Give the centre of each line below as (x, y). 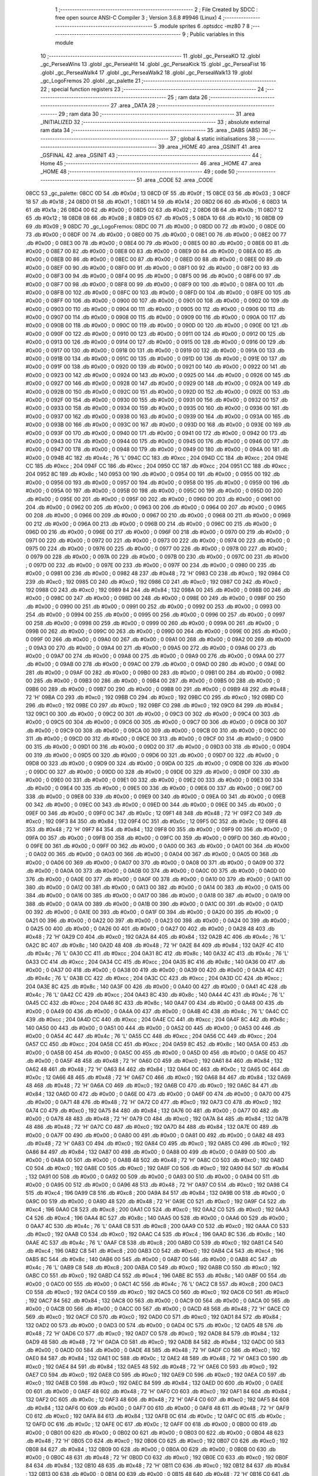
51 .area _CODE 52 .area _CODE (175, 179)
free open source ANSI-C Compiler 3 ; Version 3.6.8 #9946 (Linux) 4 (138, 18)
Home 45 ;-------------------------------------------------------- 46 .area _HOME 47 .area (151, 164)
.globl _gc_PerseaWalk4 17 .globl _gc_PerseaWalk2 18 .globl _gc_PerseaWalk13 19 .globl (146, 72)
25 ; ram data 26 (188, 97)
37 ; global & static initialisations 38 (213, 138)
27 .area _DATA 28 (133, 106)
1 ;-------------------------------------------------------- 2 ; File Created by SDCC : (157, 9)
